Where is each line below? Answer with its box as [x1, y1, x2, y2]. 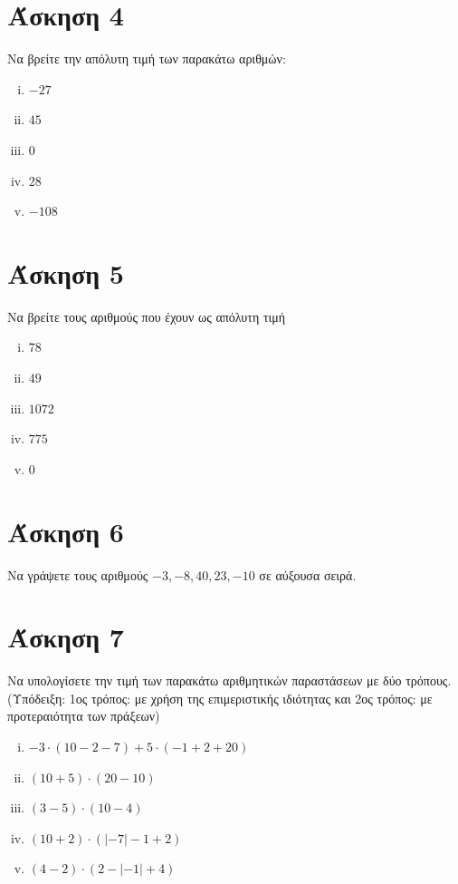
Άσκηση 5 [7, 254, 124, 291]
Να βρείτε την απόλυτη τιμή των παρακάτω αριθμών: [7, 49, 286, 68]
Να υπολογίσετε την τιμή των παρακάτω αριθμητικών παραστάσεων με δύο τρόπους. [7, 671, 452, 690]
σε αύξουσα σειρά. [259, 565, 357, 584]
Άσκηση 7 [7, 618, 124, 656]
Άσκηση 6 [7, 512, 124, 549]
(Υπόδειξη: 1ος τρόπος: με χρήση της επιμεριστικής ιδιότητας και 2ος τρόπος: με [7, 688, 433, 707]
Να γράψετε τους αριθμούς [7, 565, 148, 584]
